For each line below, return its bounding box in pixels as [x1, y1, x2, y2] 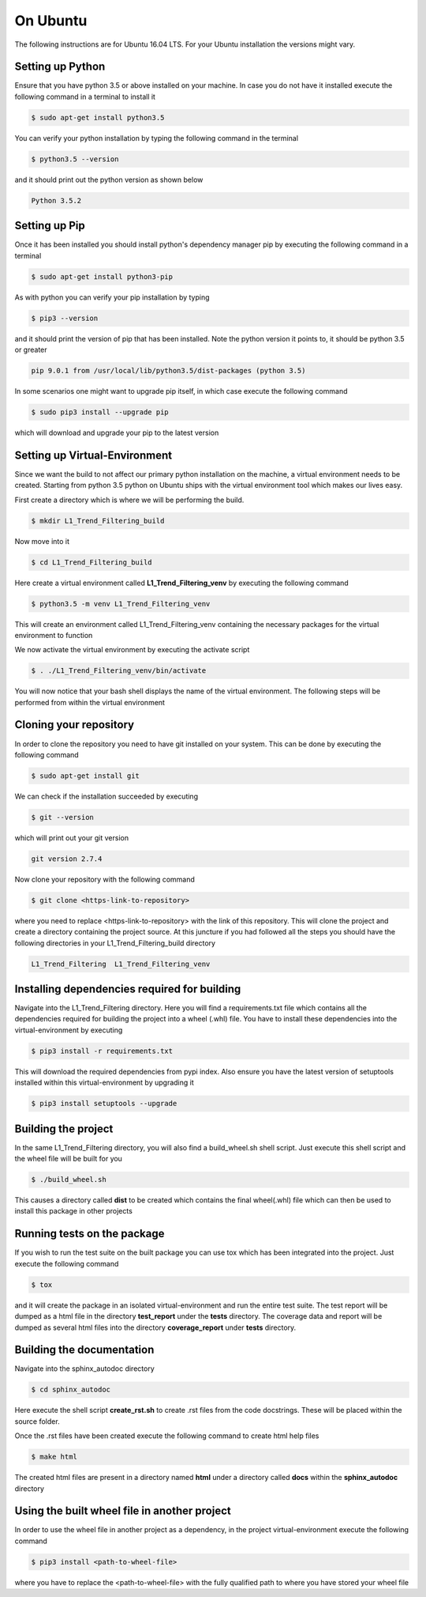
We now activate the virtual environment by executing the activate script [14, 645, 250, 655]
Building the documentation [14, 1343, 155, 1357]
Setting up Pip [14, 219, 86, 232]
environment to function [14, 630, 93, 640]
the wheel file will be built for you [14, 1154, 122, 1164]
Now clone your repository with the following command [14, 874, 195, 884]
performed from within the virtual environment [14, 697, 166, 707]
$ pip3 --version [31, 313, 99, 323]
